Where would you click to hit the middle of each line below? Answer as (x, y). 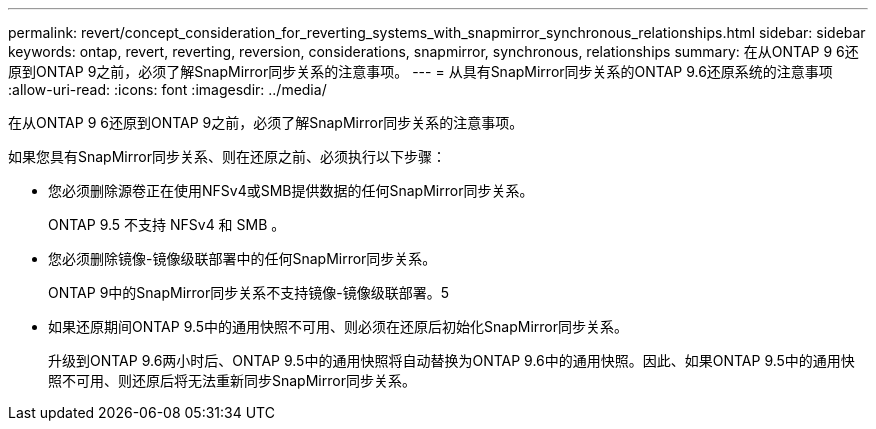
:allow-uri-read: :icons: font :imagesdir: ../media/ (167, 89)
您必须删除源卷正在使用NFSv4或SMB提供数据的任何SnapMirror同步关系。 (291, 190)
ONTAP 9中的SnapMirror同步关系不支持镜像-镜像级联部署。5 (248, 292)
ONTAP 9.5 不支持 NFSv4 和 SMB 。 (167, 224)
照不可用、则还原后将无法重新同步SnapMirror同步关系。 (232, 380)
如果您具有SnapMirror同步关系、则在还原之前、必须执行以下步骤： (227, 156)
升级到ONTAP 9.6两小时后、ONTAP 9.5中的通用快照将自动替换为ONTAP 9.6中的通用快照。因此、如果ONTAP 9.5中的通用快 (451, 360)
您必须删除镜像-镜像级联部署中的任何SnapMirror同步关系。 (242, 258)
